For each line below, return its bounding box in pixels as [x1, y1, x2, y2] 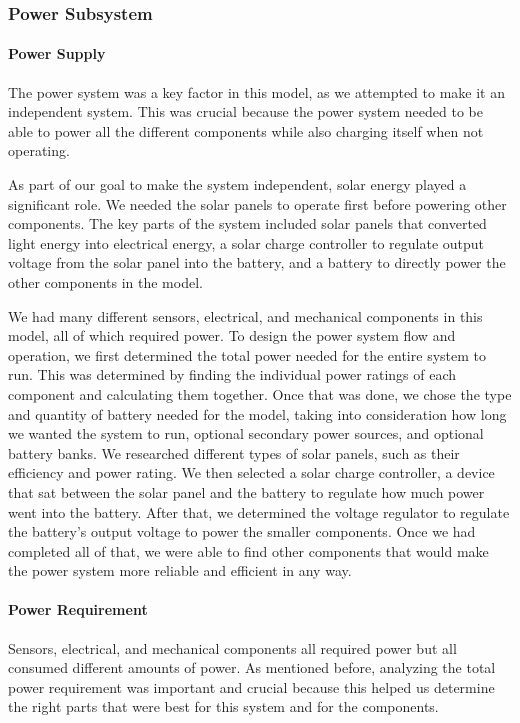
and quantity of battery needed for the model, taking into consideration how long [8, 403, 507, 424]
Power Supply [8, 43, 106, 64]
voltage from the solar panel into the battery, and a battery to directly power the [8, 252, 506, 273]
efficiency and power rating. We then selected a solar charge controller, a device [8, 462, 495, 483]
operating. [8, 140, 70, 161]
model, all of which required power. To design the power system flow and [8, 325, 456, 346]
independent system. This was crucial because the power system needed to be [8, 101, 483, 122]
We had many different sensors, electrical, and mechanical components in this [8, 305, 483, 326]
